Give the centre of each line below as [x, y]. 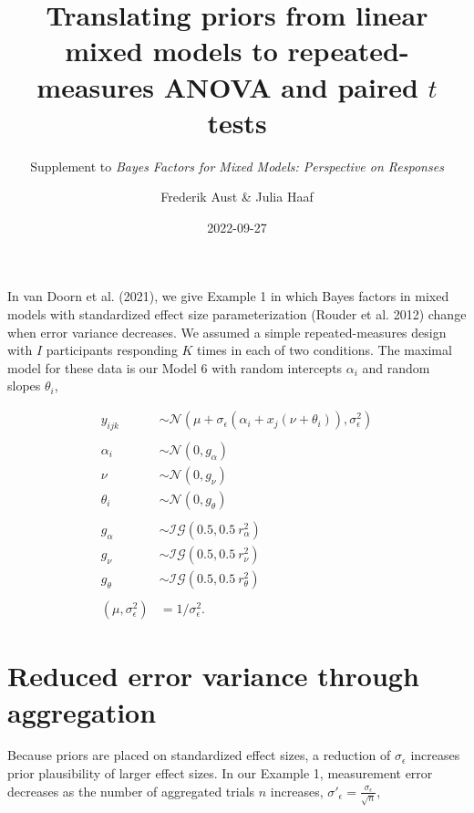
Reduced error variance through [213, 676]
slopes [24, 386]
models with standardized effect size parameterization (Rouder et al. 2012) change [237, 314]
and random [396, 367]
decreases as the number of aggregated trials [131, 791]
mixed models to [171, 51]
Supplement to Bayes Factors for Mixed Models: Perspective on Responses [237, 166]
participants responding [112, 350]
